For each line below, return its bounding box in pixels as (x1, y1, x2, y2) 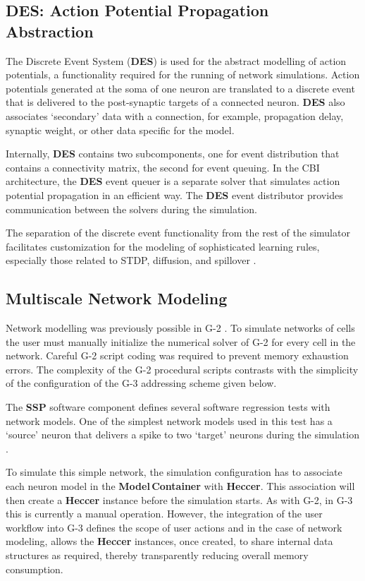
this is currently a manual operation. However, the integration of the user (6, 506, 323, 521)
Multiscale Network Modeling (6, 287, 228, 309)
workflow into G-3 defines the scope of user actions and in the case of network (6, 520, 342, 534)
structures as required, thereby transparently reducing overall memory (6, 548, 309, 563)
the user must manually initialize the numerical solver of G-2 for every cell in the (6, 334, 356, 349)
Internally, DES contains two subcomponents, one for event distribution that (6, 146, 340, 161)
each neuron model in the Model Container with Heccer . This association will (6, 479, 355, 493)
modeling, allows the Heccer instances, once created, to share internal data (6, 534, 333, 549)
